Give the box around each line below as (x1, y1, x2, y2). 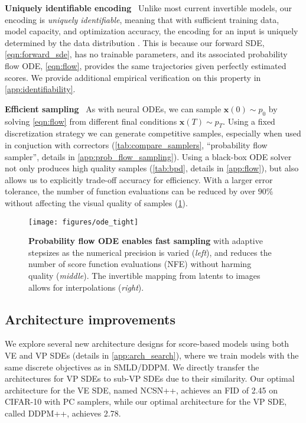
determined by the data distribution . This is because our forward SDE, (5, 36, 265, 48)
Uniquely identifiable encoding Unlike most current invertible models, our (5, 2, 292, 14)
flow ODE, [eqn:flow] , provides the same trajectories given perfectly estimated (5, 59, 287, 71)
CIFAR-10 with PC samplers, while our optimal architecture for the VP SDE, (5, 395, 287, 408)
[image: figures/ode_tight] (28, 217, 139, 226)
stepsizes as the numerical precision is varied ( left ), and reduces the (28, 246, 272, 258)
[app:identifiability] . (5, 83, 76, 95)
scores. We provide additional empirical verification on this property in (5, 71, 261, 83)
